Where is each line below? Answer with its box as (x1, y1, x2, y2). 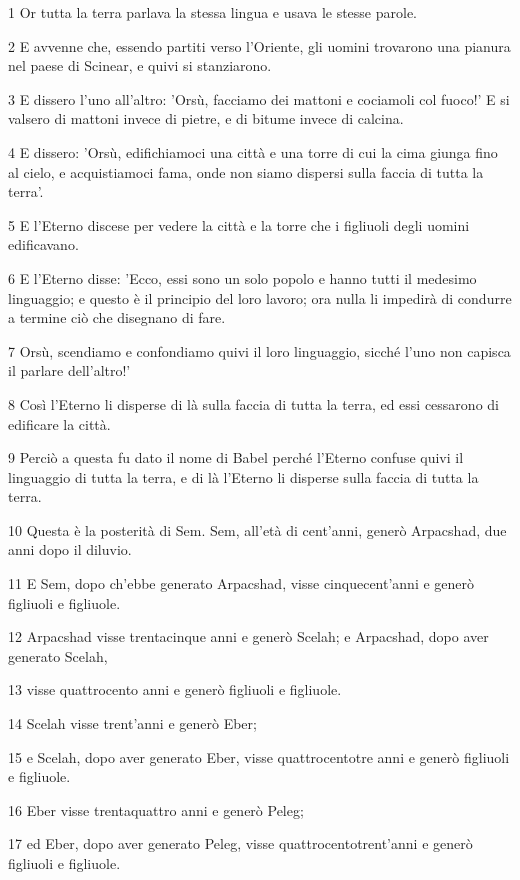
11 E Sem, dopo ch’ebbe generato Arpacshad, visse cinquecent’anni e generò (8, 573, 475, 594)
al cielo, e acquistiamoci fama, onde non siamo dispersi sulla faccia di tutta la (8, 161, 484, 182)
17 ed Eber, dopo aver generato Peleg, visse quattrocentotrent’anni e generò (8, 833, 473, 854)
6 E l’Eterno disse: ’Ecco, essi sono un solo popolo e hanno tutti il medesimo (8, 267, 477, 288)
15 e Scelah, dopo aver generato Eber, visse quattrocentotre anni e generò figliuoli (8, 746, 510, 767)
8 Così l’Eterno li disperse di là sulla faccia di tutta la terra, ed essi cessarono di (8, 393, 499, 414)
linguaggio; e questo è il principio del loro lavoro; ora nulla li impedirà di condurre (8, 287, 512, 308)
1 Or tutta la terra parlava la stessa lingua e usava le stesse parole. (8, 2, 418, 22)
